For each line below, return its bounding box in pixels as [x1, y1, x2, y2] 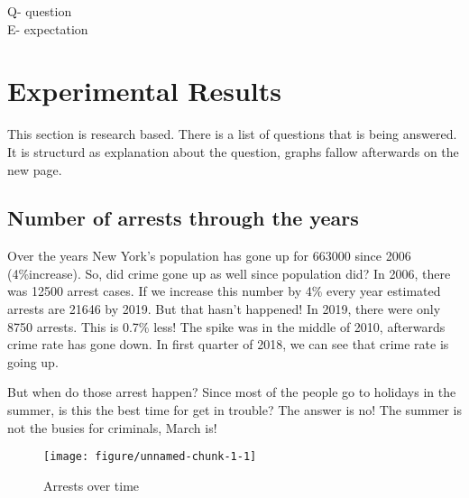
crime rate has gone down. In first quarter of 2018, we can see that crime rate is [7, 335, 449, 354]
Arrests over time [43, 475, 140, 494]
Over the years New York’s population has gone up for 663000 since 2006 [7, 246, 411, 265]
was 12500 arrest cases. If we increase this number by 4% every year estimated [7, 281, 441, 300]
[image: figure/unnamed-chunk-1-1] [43, 450, 257, 464]
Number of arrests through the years [7, 204, 359, 232]
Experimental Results [7, 72, 281, 109]
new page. [7, 160, 62, 179]
